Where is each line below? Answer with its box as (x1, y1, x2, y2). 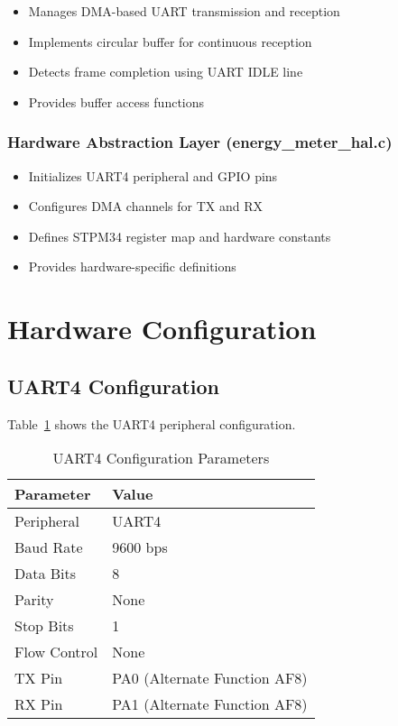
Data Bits (14, 563, 77, 584)
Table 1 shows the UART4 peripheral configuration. (7, 414, 296, 433)
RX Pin (14, 694, 63, 715)
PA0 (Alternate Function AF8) (112, 667, 308, 689)
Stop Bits (14, 615, 74, 637)
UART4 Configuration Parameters (52, 447, 270, 469)
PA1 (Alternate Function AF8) (112, 694, 308, 715)
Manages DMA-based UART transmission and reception (28, 2, 340, 20)
